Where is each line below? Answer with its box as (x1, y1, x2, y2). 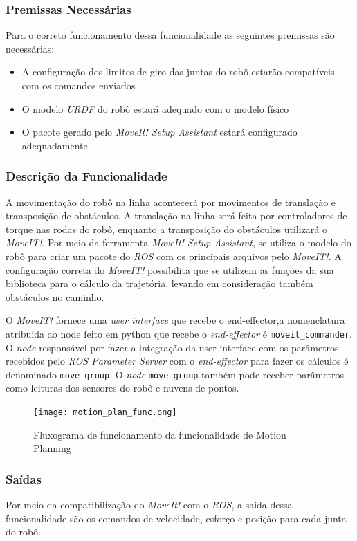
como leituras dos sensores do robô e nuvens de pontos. (6, 380, 239, 395)
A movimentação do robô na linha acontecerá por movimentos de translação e (6, 194, 336, 209)
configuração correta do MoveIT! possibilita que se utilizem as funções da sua (6, 262, 334, 277)
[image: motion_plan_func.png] (33, 407, 177, 418)
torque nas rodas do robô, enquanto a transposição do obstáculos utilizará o (6, 221, 328, 236)
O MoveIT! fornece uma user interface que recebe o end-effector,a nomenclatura (6, 313, 345, 327)
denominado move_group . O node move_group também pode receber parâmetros (6, 367, 345, 381)
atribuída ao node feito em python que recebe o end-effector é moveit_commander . (6, 326, 353, 340)
